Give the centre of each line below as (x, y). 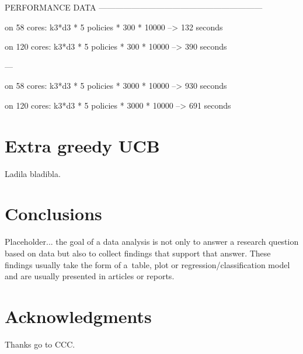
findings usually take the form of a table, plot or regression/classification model (147, 264)
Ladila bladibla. (33, 173)
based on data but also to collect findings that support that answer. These (138, 253)
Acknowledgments (78, 316)
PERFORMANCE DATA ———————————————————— (134, 7)
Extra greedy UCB (82, 145)
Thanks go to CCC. (40, 344)
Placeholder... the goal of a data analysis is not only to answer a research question (152, 242)
